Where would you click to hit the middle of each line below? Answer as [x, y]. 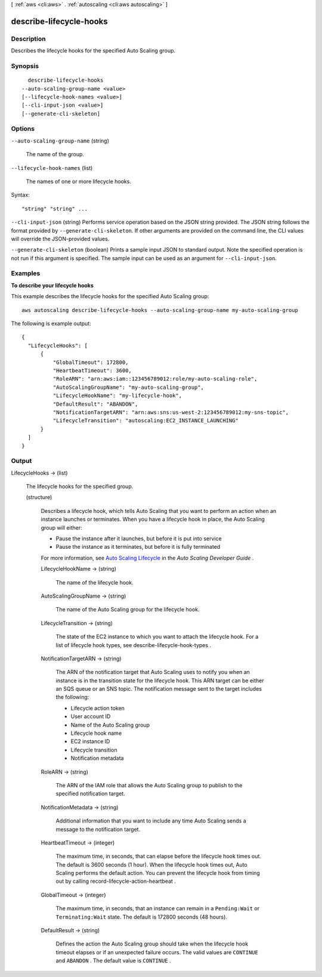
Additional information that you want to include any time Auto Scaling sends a [151, 821]
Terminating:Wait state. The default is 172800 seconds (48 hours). [142, 917]
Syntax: [20, 195]
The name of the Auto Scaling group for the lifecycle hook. [128, 610]
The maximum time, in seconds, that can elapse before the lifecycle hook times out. [159, 857]
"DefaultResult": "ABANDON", [95, 404]
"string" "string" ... [55, 208]
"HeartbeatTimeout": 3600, [92, 370]
